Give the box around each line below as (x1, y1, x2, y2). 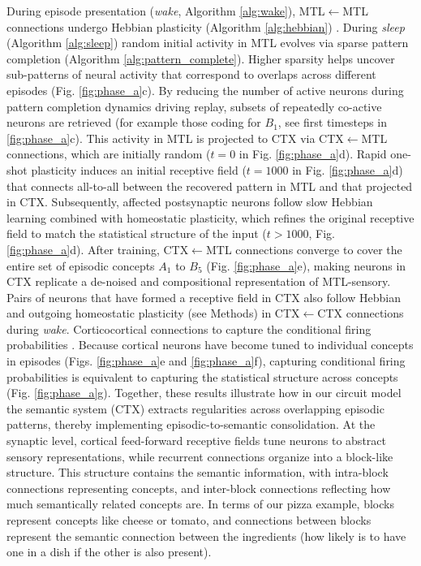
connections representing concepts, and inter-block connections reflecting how (6, 479, 391, 496)
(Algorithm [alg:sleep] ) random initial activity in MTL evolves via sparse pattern (6, 34, 409, 51)
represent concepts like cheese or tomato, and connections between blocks (6, 512, 372, 528)
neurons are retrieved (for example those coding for (6, 114, 261, 131)
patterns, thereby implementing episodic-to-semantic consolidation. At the (6, 416, 376, 433)
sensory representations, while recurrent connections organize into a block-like (6, 447, 393, 464)
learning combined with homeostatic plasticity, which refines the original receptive (6, 209, 415, 226)
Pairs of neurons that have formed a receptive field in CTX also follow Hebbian (6, 288, 401, 305)
